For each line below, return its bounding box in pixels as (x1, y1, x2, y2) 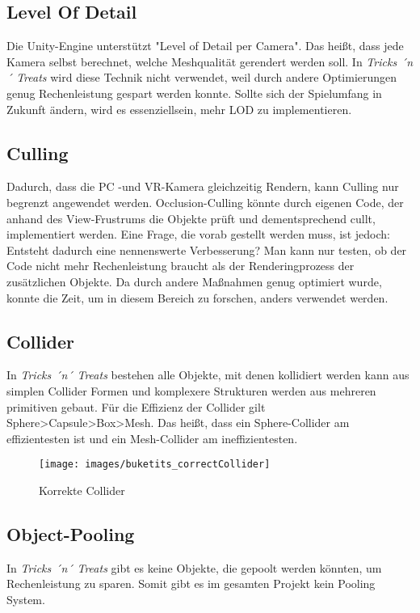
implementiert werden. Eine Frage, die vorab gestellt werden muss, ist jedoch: (6, 226, 390, 243)
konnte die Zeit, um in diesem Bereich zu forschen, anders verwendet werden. (6, 289, 388, 306)
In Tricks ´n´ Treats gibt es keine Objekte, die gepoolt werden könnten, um (6, 559, 382, 576)
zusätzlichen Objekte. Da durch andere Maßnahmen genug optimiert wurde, (6, 273, 382, 290)
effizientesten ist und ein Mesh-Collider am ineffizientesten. (6, 429, 298, 446)
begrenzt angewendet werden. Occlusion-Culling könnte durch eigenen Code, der (6, 193, 404, 210)
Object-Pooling (6, 521, 135, 546)
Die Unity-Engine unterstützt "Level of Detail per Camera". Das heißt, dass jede (6, 37, 404, 54)
